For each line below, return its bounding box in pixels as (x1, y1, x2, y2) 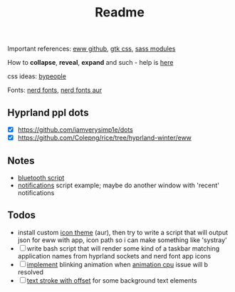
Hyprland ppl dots (7, 106, 89, 118)
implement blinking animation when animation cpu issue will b (26, 260, 209, 268)
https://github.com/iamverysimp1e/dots (17, 125, 133, 134)
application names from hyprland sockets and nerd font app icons (17, 251, 211, 260)
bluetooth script (17, 173, 65, 182)
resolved (17, 268, 44, 276)
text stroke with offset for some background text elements (26, 276, 197, 285)
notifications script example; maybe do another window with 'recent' (17, 181, 219, 189)
